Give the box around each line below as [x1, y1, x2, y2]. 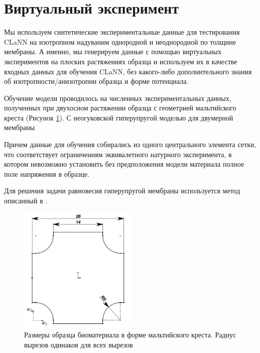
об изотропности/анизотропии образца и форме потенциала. [4, 76, 189, 86]
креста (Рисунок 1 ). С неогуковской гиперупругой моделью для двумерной [4, 112, 233, 123]
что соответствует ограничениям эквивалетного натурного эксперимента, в [4, 149, 232, 159]
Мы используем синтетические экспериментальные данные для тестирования [4, 27, 240, 37]
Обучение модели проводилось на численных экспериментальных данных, [4, 92, 231, 103]
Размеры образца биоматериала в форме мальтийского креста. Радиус [24, 329, 236, 340]
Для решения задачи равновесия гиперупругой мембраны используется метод [4, 185, 240, 196]
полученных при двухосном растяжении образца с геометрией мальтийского [4, 102, 236, 113]
